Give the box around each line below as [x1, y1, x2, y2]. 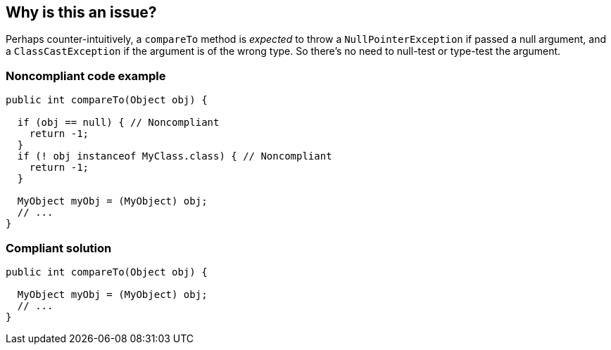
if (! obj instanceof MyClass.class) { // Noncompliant [17, 150, 332, 162]
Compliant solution [6, 240, 112, 255]
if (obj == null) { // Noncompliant [17, 117, 220, 129]
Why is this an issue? [6, 4, 157, 21]
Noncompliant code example [6, 68, 166, 83]
